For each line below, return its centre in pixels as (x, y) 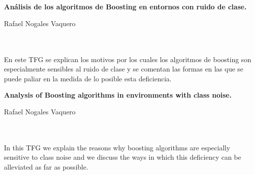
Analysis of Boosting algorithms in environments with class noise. (118, 95)
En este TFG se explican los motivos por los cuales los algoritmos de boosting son (128, 59)
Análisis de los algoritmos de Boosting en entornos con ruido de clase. (125, 7)
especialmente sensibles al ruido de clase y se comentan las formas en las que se (124, 69)
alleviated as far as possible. (46, 166)
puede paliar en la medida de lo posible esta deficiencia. (88, 78)
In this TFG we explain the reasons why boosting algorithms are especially (117, 147)
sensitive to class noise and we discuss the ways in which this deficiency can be (123, 157)
